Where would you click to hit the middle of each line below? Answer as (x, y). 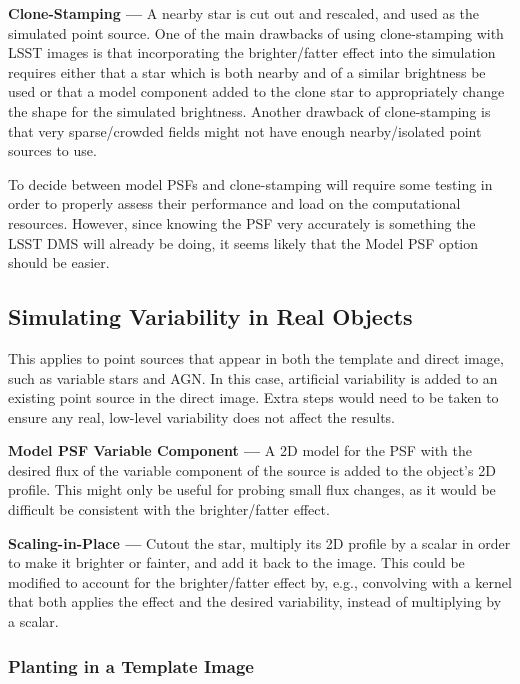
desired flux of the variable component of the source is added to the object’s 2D (252, 469)
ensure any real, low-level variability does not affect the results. (201, 416)
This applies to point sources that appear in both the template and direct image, (256, 357)
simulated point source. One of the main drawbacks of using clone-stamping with (256, 32)
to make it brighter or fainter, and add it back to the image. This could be (236, 562)
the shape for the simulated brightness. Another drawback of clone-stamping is (249, 110)
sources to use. (52, 150)
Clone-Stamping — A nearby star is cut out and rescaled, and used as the (244, 13)
